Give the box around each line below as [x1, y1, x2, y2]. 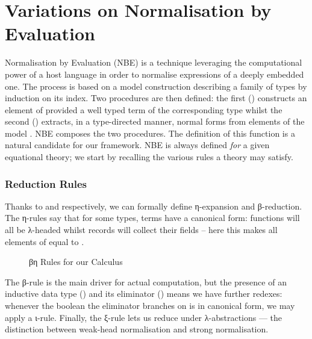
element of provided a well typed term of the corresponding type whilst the [5, 103, 282, 116]
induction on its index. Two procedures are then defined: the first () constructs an [5, 92, 307, 104]
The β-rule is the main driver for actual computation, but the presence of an [5, 275, 287, 288]
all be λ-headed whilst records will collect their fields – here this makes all [5, 223, 278, 236]
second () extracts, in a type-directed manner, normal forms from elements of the [5, 115, 305, 128]
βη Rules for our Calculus [29, 255, 123, 268]
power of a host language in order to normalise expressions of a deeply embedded [5, 67, 304, 80]
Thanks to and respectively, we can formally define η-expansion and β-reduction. [5, 199, 302, 212]
